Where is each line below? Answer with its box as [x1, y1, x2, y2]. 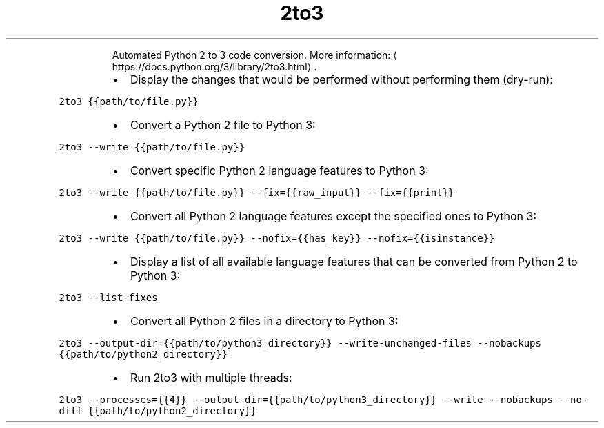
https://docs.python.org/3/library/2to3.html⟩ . [112, 60, 317, 72]
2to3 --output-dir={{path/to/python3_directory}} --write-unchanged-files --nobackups [59, 337, 541, 349]
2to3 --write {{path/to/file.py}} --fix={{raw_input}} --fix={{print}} [59, 186, 454, 198]
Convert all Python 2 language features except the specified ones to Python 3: [130, 208, 536, 223]
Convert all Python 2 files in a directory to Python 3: [130, 313, 399, 328]
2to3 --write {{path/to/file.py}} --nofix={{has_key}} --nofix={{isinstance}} [59, 232, 495, 244]
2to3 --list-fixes [59, 291, 158, 303]
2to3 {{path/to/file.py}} [59, 95, 199, 107]
